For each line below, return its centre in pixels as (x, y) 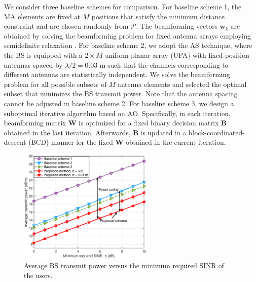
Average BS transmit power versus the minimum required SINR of (124, 265)
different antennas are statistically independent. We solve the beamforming (117, 74)
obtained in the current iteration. (176, 142)
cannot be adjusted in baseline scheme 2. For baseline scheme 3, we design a (119, 103)
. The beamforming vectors (177, 26)
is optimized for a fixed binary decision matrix (149, 123)
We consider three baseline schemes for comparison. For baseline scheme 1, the (123, 6)
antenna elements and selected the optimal (182, 84)
